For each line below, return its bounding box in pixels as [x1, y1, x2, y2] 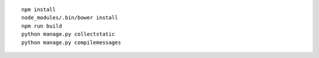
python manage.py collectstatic [21, 31, 115, 37]
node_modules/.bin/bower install [21, 15, 118, 21]
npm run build [21, 22, 62, 29]
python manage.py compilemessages [21, 39, 121, 46]
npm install [21, 6, 56, 13]
